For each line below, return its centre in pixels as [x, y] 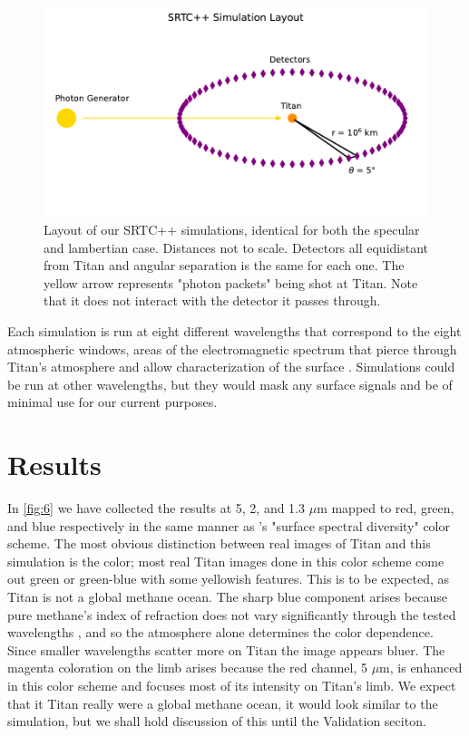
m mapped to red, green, [386, 508]
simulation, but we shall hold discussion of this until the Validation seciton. [217, 721]
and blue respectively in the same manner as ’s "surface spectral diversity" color [229, 525]
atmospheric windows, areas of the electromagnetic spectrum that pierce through [232, 349]
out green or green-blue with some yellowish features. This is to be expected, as [229, 579]
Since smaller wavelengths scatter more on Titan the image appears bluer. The [226, 649]
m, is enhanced [421, 668]
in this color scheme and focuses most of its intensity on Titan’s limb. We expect [232, 686]
